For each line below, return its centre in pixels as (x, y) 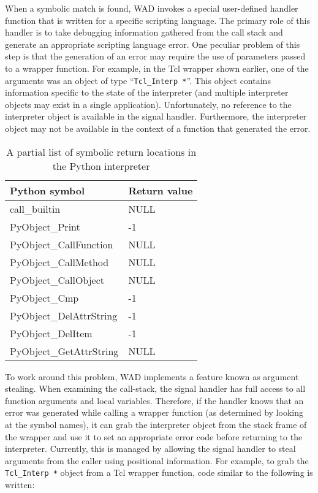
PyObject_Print (45, 226)
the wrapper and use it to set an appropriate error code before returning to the (154, 436)
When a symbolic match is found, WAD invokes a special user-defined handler (152, 8)
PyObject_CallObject (57, 280)
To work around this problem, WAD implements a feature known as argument (152, 376)
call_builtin (35, 208)
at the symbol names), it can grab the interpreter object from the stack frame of (156, 424)
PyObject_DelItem (51, 333)
